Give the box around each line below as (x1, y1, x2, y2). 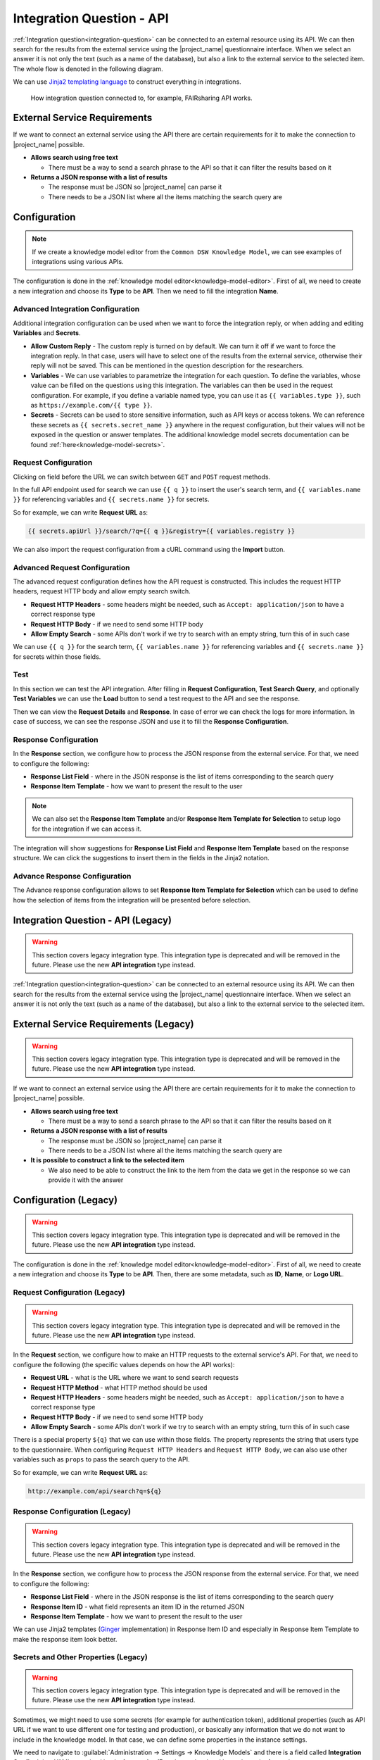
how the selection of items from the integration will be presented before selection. (13, 895, 251, 904)
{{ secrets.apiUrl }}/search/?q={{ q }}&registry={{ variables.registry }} (27, 527, 296, 535)
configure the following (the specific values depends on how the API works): (13, 1360, 235, 1369)
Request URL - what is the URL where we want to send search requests (30, 1374, 239, 1382)
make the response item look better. (13, 1635, 118, 1643)
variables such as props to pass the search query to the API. (13, 1455, 190, 1464)
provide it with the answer (48, 1176, 124, 1184)
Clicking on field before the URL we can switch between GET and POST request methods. (13, 472, 271, 481)
